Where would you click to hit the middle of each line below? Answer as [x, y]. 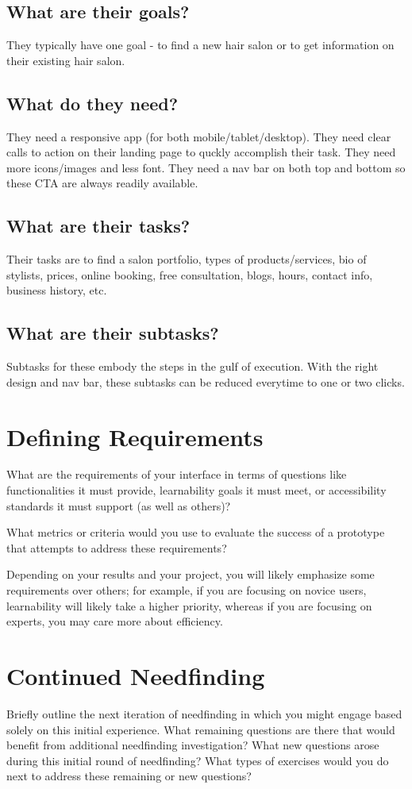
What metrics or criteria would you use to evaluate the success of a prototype [196, 532]
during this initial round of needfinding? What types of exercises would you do [198, 760]
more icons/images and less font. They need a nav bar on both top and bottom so [206, 167]
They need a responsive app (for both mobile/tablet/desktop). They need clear [199, 136]
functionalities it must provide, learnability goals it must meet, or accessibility [196, 490]
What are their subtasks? [113, 333]
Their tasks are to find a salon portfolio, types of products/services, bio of [187, 259]
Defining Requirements [135, 436]
